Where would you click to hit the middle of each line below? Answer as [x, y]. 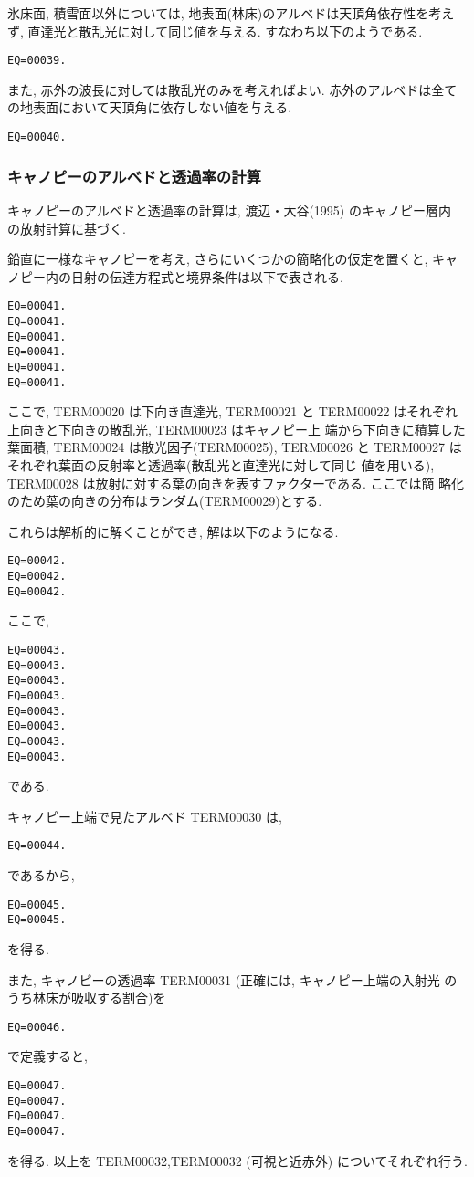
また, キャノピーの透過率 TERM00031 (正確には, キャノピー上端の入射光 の [232, 979]
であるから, [41, 875]
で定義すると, [47, 1056]
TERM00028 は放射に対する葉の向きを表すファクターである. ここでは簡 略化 [236, 483]
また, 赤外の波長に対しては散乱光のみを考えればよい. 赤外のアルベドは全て [232, 89]
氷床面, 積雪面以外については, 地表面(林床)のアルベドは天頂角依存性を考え [231, 13]
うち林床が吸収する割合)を [87, 998]
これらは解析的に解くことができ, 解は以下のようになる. [173, 531]
